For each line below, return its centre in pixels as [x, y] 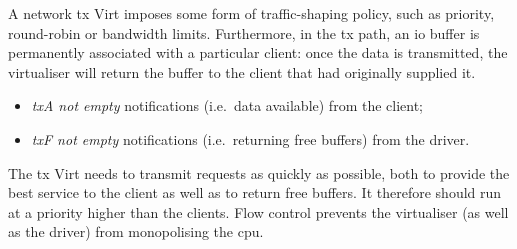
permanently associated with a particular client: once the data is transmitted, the [258, 52]
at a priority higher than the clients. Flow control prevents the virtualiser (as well [258, 211]
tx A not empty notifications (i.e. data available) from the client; [227, 105]
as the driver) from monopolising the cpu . [136, 231]
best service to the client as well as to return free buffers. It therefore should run [255, 192]
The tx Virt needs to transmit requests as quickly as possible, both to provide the [259, 172]
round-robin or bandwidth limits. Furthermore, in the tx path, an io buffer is [244, 32]
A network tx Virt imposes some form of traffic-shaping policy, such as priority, [251, 13]
